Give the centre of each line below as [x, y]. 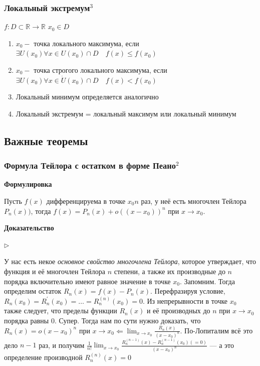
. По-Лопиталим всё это [216, 330]
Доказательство [29, 228]
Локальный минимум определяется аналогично [87, 97]
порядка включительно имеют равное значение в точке [87, 281]
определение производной [43, 357]
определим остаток [33, 291]
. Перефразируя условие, [188, 291]
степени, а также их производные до [170, 271]
